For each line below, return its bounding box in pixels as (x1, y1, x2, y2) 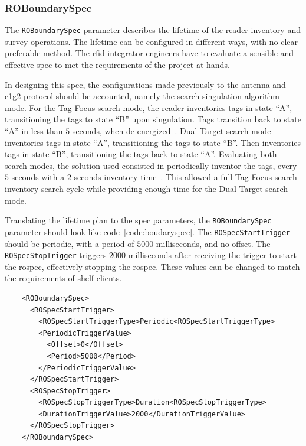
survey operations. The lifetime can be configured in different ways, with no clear (5, 35, 298, 47)
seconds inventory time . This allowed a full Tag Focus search (74, 171, 297, 183)
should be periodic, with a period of (5, 237, 134, 249)
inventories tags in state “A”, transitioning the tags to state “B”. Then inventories (5, 136, 301, 148)
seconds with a (11, 171, 65, 183)
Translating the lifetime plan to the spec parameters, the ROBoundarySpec (5, 214, 272, 226)
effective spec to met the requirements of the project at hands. (5, 58, 230, 71)
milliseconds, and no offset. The (156, 237, 271, 249)
